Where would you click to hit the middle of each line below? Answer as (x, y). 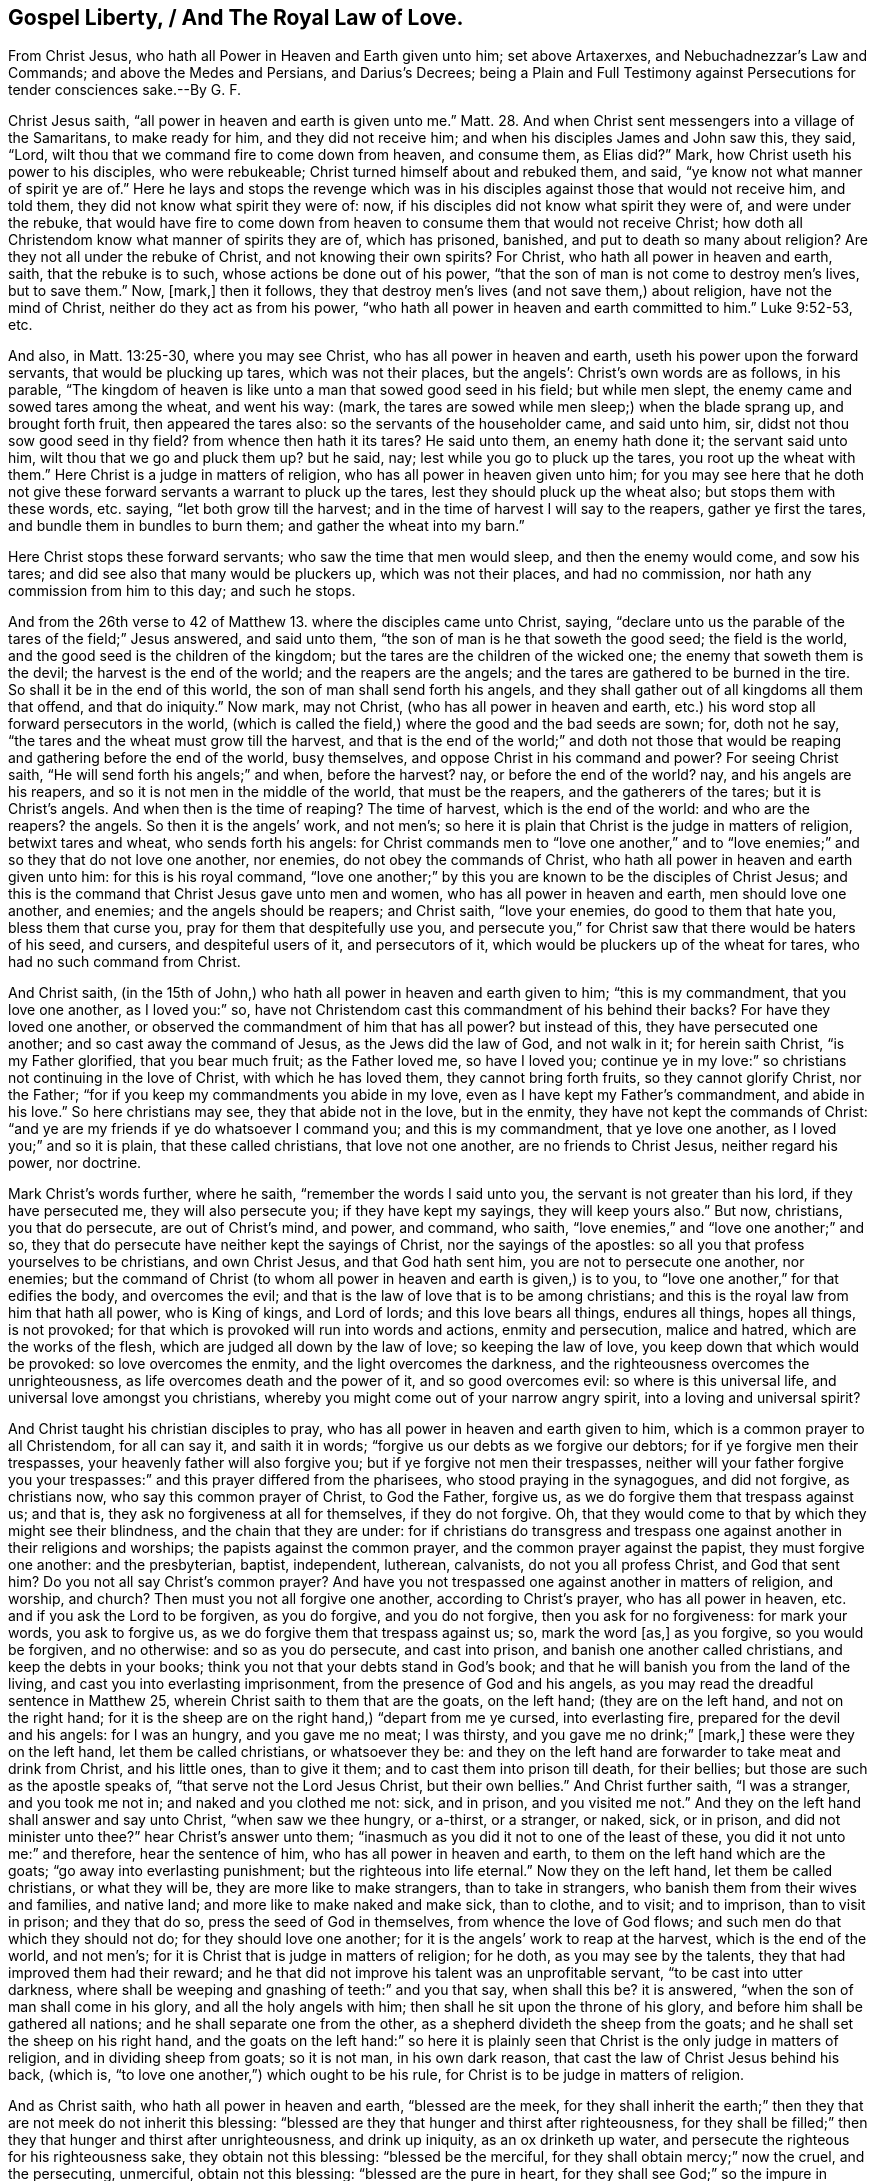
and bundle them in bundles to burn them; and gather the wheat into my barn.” (266, 526)
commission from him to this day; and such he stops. (182, 591)
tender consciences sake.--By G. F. (125, 90)
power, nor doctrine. (75, 1163)
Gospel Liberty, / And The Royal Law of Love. (236, 17)
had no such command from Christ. (124, 962)
